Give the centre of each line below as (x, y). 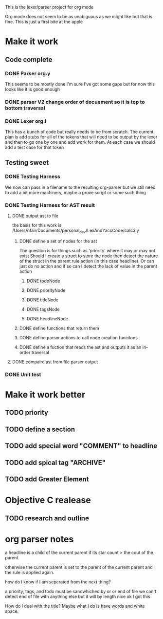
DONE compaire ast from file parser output (55, 362)
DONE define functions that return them (59, 328)
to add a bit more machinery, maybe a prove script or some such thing (75, 192)
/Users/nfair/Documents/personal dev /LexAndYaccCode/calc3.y (76, 231)
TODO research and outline (47, 518)
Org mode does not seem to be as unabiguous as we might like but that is (79, 16)
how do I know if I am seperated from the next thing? (58, 582)
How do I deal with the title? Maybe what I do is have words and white (75, 606)
